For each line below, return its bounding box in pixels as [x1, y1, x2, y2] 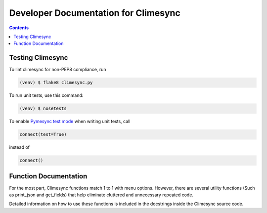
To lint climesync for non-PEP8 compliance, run [9, 67, 106, 73]
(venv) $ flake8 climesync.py [19, 80, 93, 85]
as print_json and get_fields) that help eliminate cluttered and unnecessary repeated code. [9, 192, 194, 198]
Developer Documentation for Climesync [9, 7, 180, 18]
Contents [9, 25, 29, 31]
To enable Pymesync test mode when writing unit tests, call [9, 119, 131, 125]
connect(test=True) [19, 131, 67, 137]
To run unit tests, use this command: [9, 92, 84, 98]
